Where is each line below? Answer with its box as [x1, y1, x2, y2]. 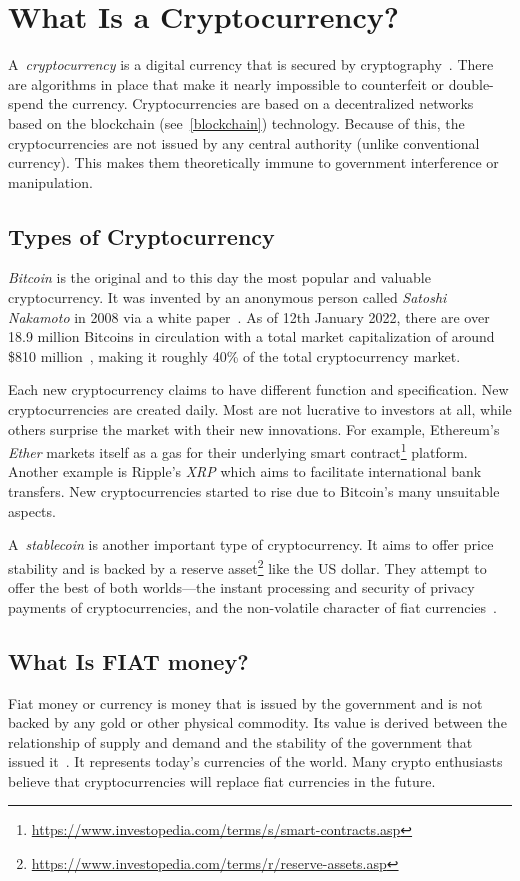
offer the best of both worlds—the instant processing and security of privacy [8, 577, 475, 598]
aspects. [8, 500, 56, 521]
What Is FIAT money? [8, 645, 249, 676]
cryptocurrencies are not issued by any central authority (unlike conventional [8, 132, 480, 153]
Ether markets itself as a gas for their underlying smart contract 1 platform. [8, 439, 468, 462]
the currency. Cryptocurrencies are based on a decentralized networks [48, 93, 474, 114]
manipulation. [8, 171, 93, 192]
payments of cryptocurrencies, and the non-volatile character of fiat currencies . [8, 596, 497, 617]
